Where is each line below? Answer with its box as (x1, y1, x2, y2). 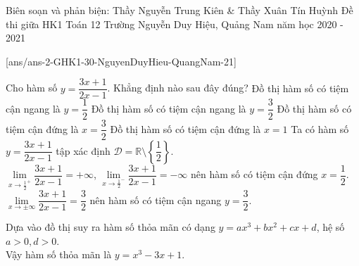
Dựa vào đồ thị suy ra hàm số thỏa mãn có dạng (6, 220, 215, 234)
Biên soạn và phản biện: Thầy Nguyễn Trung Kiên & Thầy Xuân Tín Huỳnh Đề (6, 3, 353, 17)
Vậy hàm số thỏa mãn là (6, 247, 112, 262)
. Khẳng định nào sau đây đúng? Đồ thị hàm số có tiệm (107, 80, 349, 95)
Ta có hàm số (291, 121, 349, 136)
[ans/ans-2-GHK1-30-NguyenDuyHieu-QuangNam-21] (6, 53, 237, 68)
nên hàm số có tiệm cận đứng (190, 167, 318, 182)
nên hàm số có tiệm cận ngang (89, 192, 222, 207)
